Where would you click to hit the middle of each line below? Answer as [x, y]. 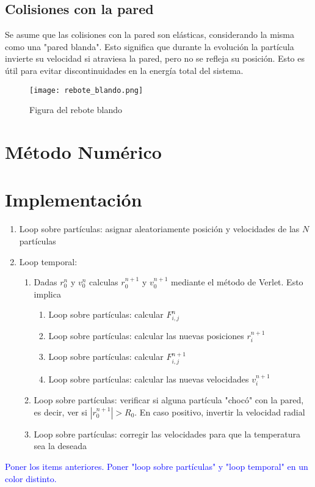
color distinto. [31, 478]
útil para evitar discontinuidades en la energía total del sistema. [124, 70]
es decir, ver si [60, 412]
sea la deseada [60, 446]
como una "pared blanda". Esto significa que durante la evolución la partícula [150, 46]
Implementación [74, 200]
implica [47, 294]
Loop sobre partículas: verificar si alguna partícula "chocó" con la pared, [169, 400]
